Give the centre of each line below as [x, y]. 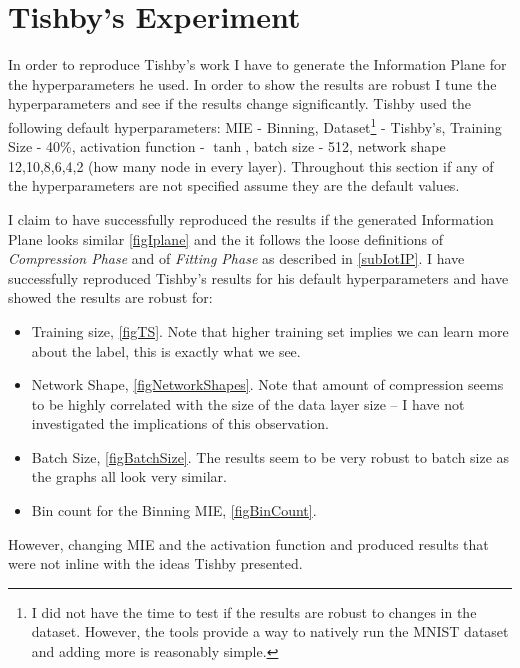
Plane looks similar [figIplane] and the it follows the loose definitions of [226, 238]
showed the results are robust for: [110, 297]
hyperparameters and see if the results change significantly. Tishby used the [240, 103]
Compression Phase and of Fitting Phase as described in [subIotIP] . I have [236, 258]
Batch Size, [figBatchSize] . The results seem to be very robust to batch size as [270, 456]
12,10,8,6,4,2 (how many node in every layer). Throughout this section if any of [251, 165]
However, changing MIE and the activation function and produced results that [248, 543]
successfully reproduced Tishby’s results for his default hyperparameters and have [258, 277]
